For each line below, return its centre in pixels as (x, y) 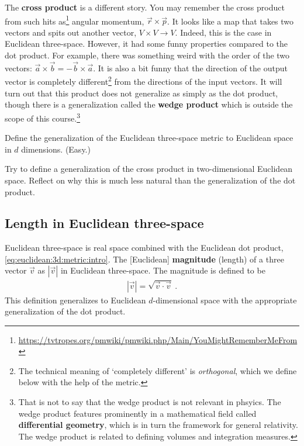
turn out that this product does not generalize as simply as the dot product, (141, 93)
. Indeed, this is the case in (223, 32)
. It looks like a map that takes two (231, 21)
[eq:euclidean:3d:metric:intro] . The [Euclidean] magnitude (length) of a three (144, 259)
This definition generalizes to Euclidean (75, 300)
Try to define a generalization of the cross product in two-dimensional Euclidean (149, 169)
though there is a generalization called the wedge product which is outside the (149, 104)
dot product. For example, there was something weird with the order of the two (147, 55)
